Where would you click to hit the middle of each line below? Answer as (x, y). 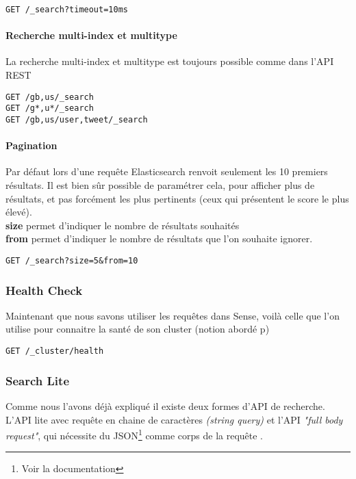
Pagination (31, 145)
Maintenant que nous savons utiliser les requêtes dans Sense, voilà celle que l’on (173, 315)
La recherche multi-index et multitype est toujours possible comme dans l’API (170, 61)
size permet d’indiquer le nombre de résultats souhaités (123, 225)
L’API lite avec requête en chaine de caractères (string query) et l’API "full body (174, 419)
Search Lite (38, 380)
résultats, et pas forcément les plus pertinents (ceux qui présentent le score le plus (177, 198)
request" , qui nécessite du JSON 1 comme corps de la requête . (135, 434)
